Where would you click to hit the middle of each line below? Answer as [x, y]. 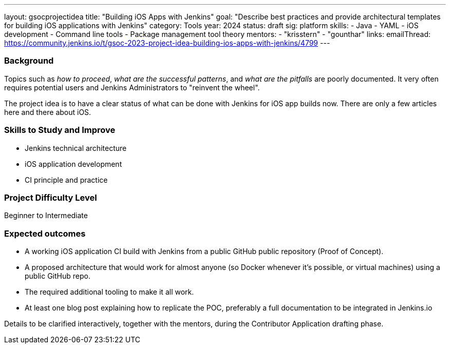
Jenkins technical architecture [76, 148]
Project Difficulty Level [51, 197]
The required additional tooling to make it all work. [109, 292]
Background [29, 61]
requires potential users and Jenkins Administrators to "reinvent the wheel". [132, 87]
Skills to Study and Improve [60, 130]
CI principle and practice [66, 180]
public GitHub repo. [58, 276]
